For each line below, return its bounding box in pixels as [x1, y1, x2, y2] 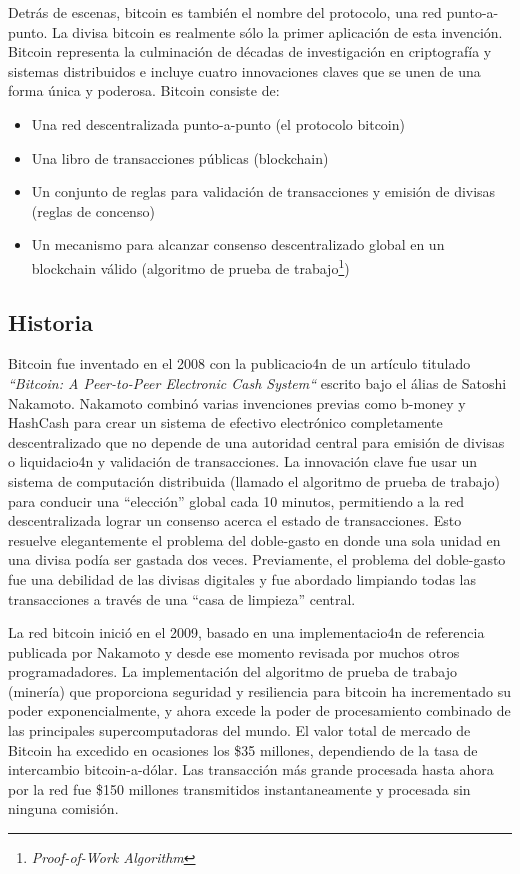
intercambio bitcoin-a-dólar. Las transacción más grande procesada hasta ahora [8, 759, 494, 780]
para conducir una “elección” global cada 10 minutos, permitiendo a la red [8, 490, 465, 511]
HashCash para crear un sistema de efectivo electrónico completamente [8, 412, 443, 433]
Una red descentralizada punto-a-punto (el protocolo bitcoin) [31, 113, 405, 134]
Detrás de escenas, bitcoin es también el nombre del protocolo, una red [8, 2, 442, 22]
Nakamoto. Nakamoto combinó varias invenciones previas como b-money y [8, 392, 466, 413]
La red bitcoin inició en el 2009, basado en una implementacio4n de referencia [8, 622, 485, 643]
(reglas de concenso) [31, 200, 155, 221]
